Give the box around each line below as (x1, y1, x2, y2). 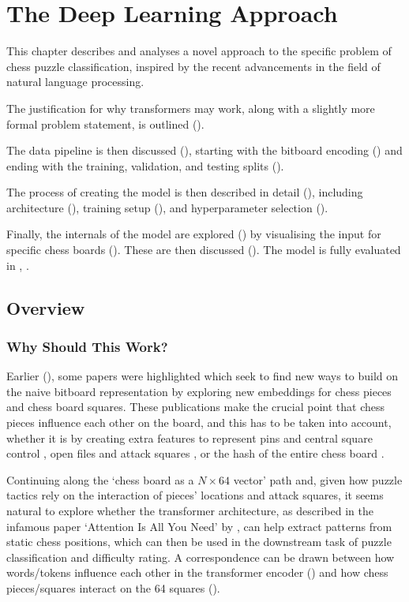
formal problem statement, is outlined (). (6, 115, 204, 132)
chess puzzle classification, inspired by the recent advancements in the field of (6, 58, 381, 74)
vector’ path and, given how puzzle (233, 471, 403, 488)
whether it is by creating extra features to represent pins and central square (6, 429, 373, 446)
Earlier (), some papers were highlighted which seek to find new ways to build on (6, 368, 399, 384)
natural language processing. (6, 73, 144, 90)
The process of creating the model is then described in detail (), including (6, 184, 363, 200)
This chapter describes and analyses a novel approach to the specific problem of (6, 43, 392, 59)
